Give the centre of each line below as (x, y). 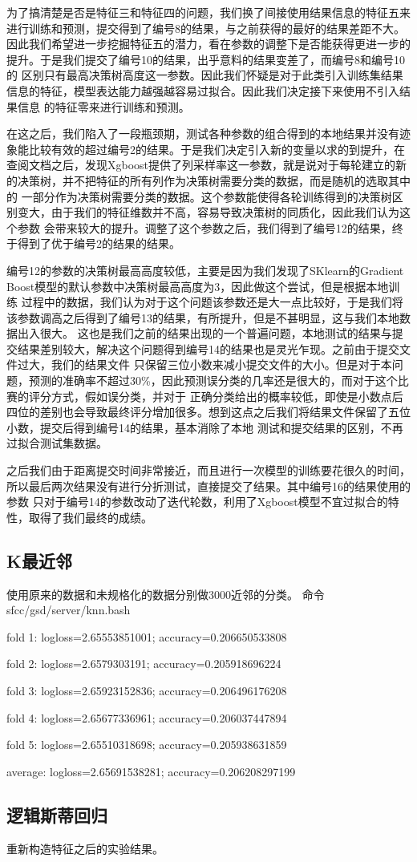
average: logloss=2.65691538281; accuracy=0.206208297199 (151, 771)
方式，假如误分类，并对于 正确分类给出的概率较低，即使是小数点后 (227, 396)
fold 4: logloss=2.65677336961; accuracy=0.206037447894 (147, 717)
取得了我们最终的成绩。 (90, 517)
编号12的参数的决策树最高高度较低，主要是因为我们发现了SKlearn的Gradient (205, 270)
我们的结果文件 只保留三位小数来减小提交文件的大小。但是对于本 (221, 364)
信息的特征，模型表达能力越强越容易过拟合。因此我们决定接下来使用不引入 (203, 90)
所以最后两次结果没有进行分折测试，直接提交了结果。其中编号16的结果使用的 (208, 486)
